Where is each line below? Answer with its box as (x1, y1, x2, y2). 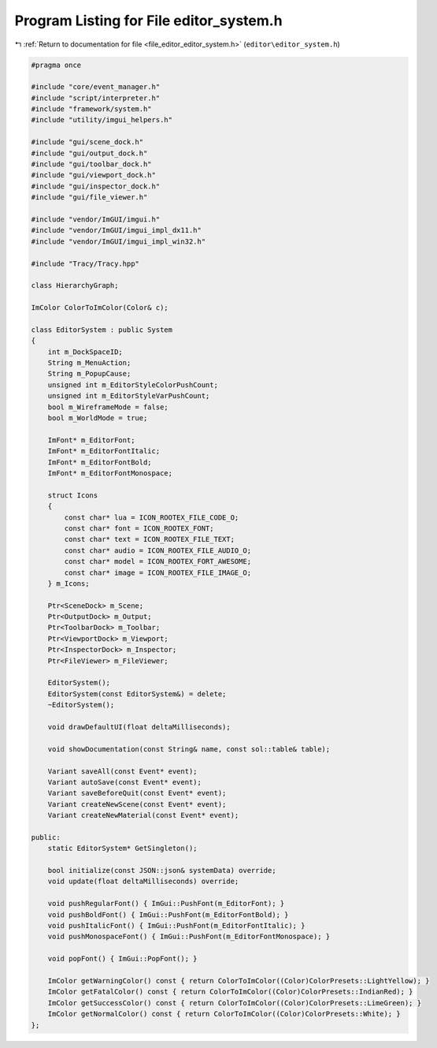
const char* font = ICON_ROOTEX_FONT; (64, 524, 214, 532)
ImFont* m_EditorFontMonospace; (47, 468, 173, 477)
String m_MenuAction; (47, 359, 131, 367)
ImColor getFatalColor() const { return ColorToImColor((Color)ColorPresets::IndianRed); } (47, 987, 413, 997)
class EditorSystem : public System (31, 325, 173, 334)
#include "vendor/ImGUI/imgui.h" (31, 215, 161, 224)
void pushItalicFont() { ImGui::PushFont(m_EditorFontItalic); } (47, 921, 306, 930)
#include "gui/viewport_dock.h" (31, 170, 157, 180)
